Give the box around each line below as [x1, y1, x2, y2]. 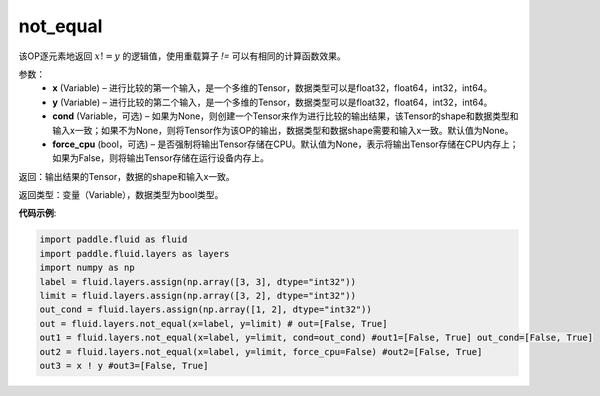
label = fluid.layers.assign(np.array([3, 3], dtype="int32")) [39, 276, 357, 287]
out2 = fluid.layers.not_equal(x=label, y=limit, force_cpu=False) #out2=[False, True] [39, 346, 483, 357]
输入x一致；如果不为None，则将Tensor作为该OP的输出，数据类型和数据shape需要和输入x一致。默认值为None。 [52, 124, 514, 136]
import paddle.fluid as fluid [39, 234, 188, 245]
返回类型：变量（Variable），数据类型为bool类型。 [18, 189, 224, 201]
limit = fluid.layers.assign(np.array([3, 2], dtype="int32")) [39, 290, 357, 301]
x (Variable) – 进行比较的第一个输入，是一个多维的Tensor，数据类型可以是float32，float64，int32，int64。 [52, 82, 493, 94]
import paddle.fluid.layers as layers [39, 248, 230, 259]
